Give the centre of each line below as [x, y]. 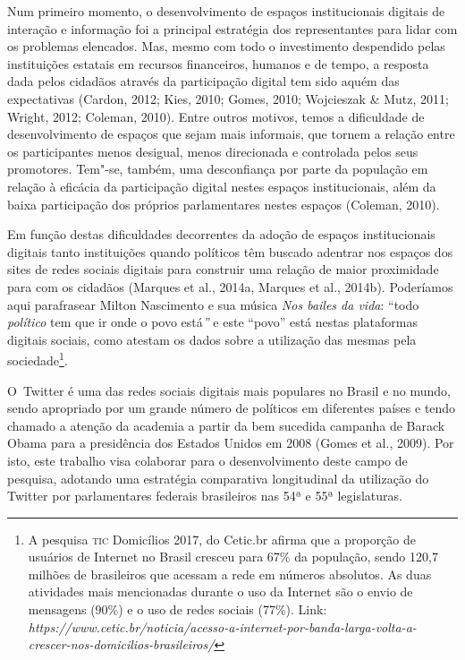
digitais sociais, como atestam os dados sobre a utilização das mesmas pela [212, 339]
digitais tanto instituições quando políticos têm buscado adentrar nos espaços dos [230, 251]
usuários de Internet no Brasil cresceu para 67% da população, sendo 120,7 [233, 557]
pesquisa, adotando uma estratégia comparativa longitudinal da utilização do [218, 478]
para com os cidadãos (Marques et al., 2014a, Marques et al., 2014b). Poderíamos [230, 286]
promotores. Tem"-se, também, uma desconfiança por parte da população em [218, 169]
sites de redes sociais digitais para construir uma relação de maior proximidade [223, 269]
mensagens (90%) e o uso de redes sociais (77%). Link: [178, 609]
